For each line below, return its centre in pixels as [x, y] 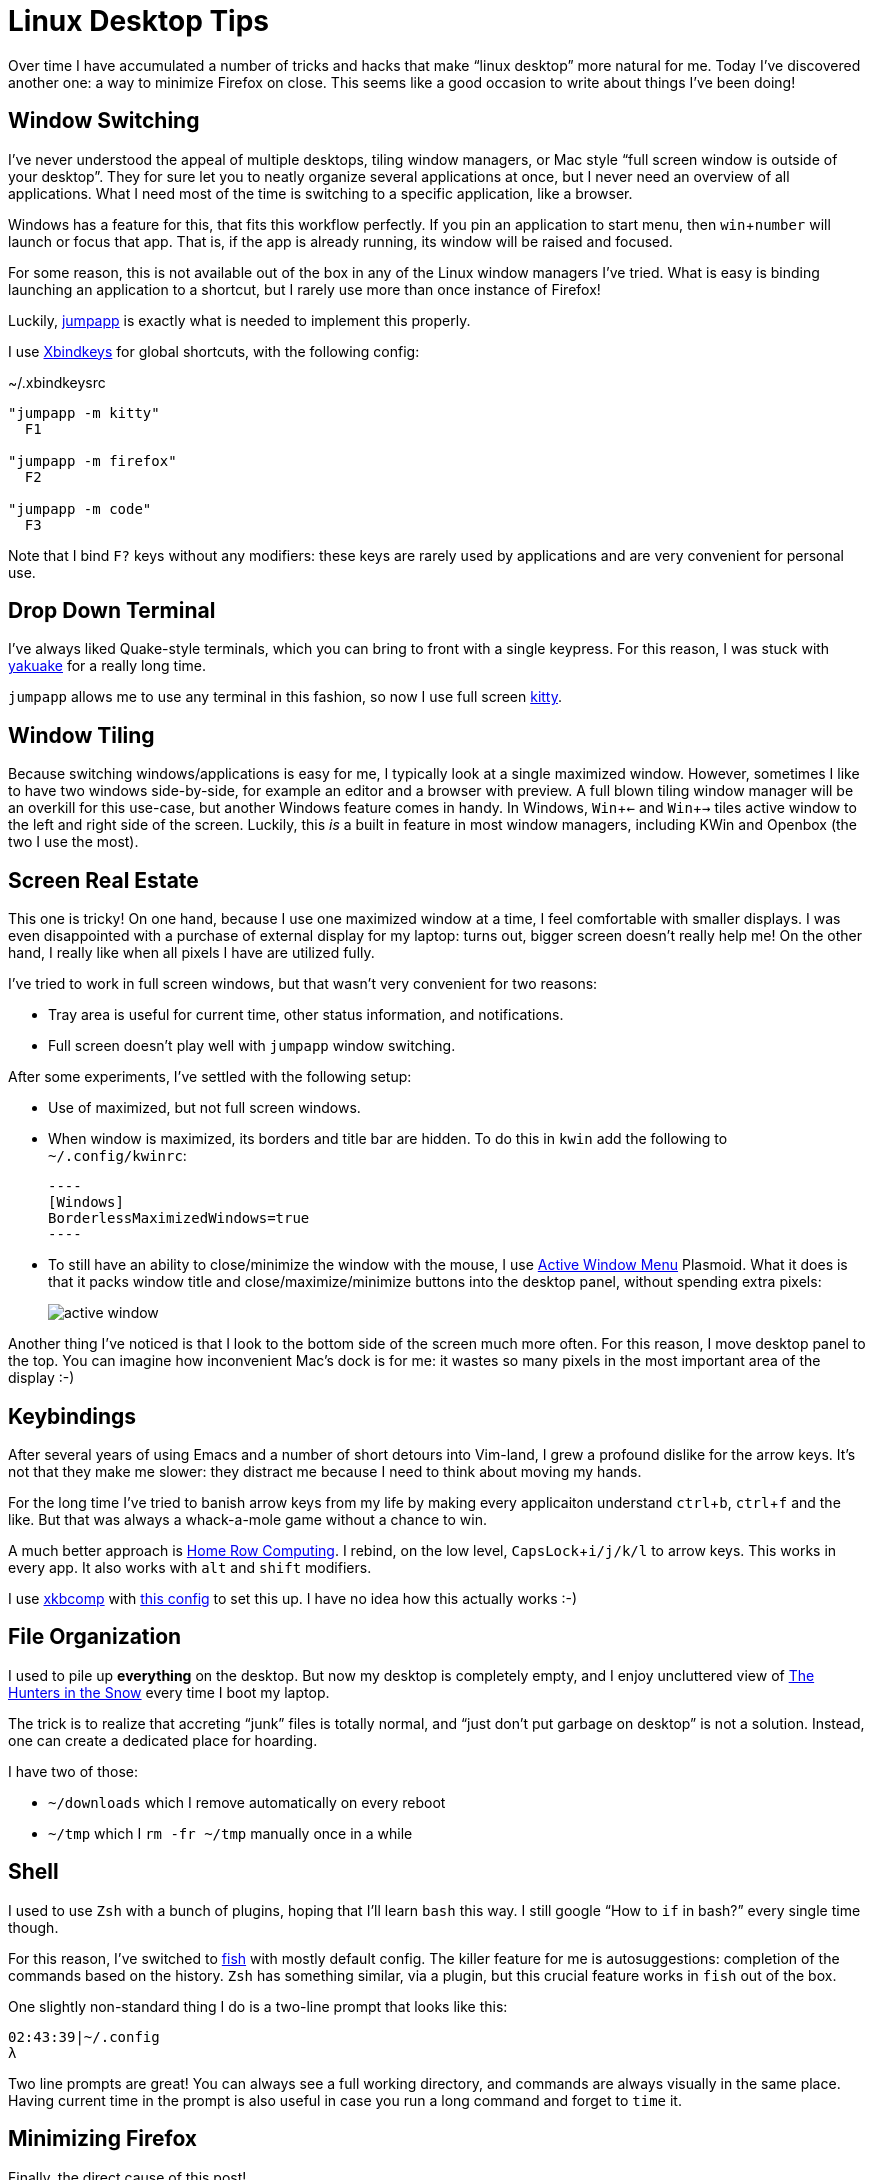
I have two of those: [73, 1771]
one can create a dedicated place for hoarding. [163, 1740]
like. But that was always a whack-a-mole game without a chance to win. [247, 1519]
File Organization [95, 1637]
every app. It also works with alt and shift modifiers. [190, 1567]
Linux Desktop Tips [139, 21]
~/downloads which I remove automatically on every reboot [247, 1802]
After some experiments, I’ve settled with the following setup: [210, 1077]
